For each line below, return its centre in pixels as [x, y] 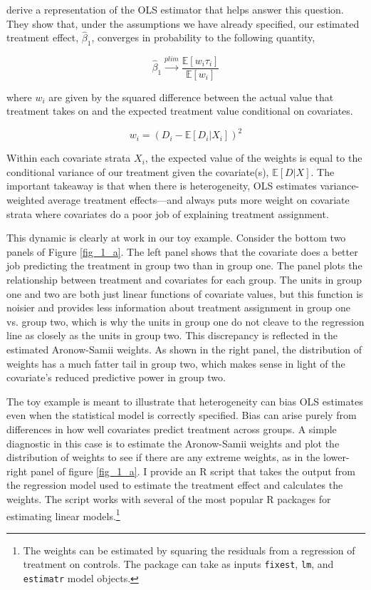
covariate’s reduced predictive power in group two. [116, 377]
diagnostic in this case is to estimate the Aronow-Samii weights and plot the [173, 443]
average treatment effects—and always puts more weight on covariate [199, 200]
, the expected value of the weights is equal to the [254, 158]
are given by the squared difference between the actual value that [191, 97]
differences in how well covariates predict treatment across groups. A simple [172, 429]
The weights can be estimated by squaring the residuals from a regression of [189, 550]
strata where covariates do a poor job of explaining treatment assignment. [168, 213]
